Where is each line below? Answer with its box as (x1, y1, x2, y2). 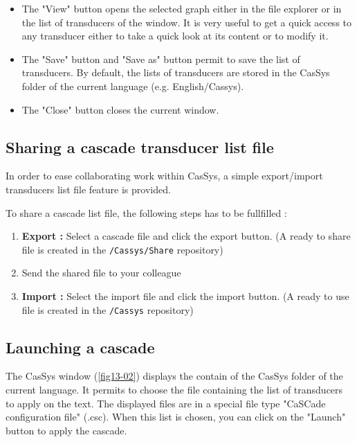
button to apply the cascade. (6, 423, 127, 437)
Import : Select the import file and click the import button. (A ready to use (21, 288, 349, 303)
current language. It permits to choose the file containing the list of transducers (6, 382, 343, 397)
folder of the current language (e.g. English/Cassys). (21, 78, 244, 93)
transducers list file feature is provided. (6, 182, 171, 196)
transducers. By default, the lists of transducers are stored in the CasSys (21, 65, 330, 80)
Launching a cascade (6, 336, 155, 357)
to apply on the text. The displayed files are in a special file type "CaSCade (6, 396, 326, 410)
